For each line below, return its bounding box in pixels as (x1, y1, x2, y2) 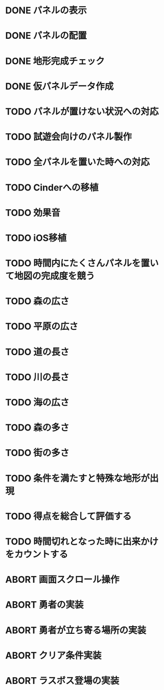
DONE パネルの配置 (5, 30, 87, 41)
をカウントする (5, 549, 68, 560)
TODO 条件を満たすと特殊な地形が (5, 472, 150, 484)
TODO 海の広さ (5, 397, 69, 408)
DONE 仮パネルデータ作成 (5, 80, 114, 92)
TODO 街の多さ (5, 447, 69, 459)
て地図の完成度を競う (5, 270, 96, 282)
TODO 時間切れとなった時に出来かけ (5, 536, 158, 547)
